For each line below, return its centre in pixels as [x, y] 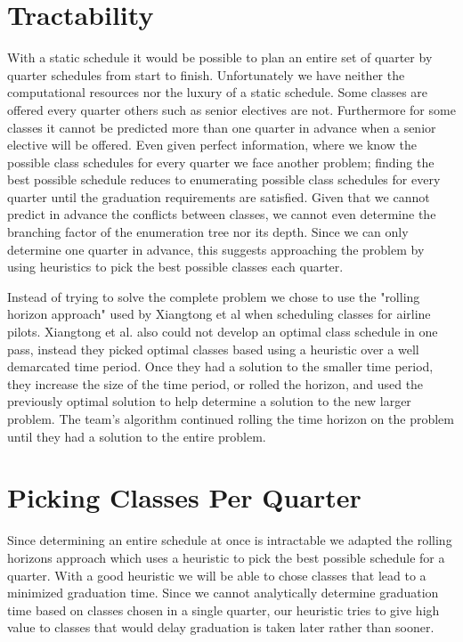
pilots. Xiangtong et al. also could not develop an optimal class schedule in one [223, 332]
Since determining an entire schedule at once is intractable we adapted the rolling [230, 540]
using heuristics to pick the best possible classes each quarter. [175, 267]
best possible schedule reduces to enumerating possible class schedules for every [224, 179]
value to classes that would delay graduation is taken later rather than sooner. [221, 627]
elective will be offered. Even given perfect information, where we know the [212, 145]
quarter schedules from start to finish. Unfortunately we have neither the [206, 74]
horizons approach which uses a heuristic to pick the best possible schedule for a [226, 557]
